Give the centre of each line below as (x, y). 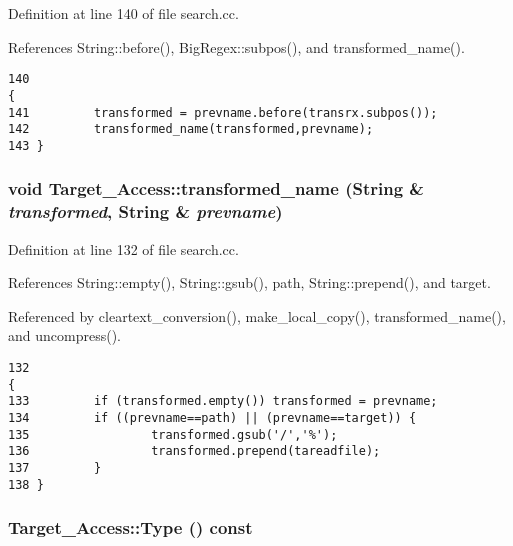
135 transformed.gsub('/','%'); (173, 434)
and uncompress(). (64, 335)
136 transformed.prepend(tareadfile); (194, 451)
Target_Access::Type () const (130, 527)
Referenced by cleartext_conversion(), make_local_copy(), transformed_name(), (257, 315)
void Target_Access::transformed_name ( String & (216, 188)
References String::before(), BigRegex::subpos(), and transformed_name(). (236, 46)
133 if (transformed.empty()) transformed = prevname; (223, 401)
